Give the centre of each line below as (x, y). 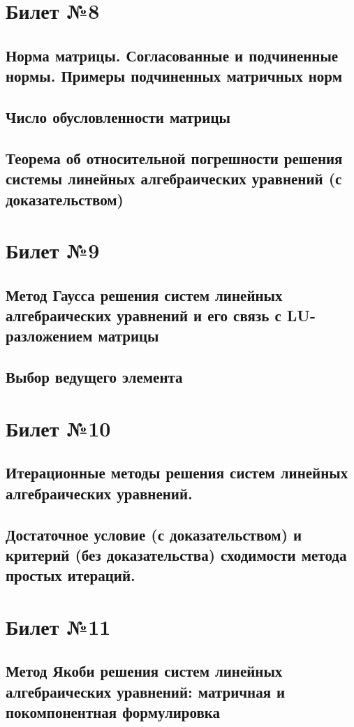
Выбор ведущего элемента (94, 377)
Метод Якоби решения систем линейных (144, 671)
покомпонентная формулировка (113, 712)
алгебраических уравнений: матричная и (146, 691)
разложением (49, 336)
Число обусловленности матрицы (118, 116)
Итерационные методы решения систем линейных (177, 472)
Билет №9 (53, 250)
